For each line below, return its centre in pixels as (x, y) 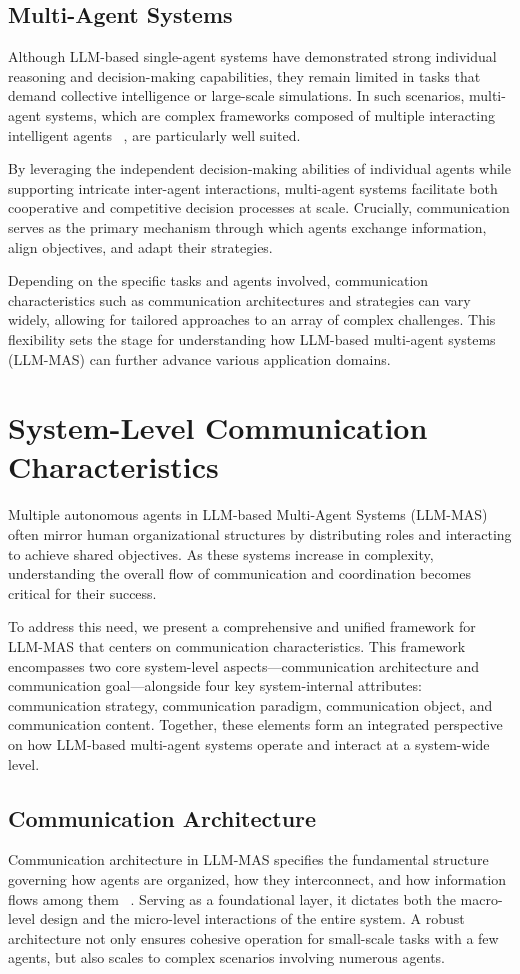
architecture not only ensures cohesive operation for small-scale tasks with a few (253, 937)
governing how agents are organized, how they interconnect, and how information (257, 878)
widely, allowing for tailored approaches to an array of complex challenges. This (252, 319)
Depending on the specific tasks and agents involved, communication (218, 280)
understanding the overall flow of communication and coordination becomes (240, 573)
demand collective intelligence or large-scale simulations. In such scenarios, (236, 95)
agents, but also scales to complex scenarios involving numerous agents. (226, 957)
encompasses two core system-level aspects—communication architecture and (244, 665)
